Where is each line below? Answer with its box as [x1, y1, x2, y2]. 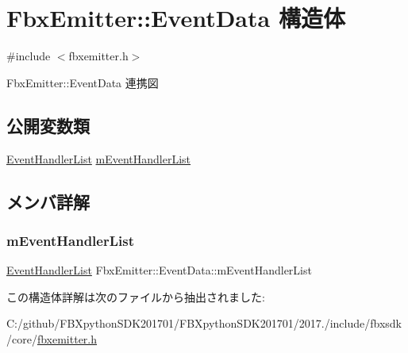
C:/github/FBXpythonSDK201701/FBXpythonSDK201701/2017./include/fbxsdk [6, 315, 402, 332]
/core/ [6, 330, 37, 347]
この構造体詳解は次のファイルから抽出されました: [6, 288, 265, 305]
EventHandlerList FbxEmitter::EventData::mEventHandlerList [6, 262, 312, 278]
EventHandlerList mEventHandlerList [6, 150, 191, 167]
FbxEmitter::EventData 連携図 [6, 74, 159, 90]
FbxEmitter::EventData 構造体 [6, 2, 345, 34]
